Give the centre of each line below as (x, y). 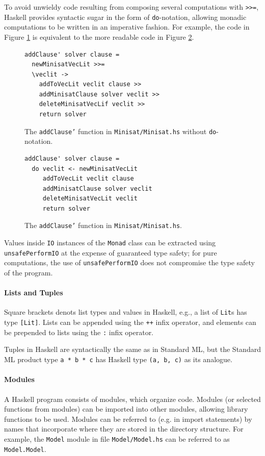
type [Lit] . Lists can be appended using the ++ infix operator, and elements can (130, 322)
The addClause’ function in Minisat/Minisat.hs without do (121, 131)
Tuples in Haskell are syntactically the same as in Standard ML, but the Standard (132, 349)
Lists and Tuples (34, 293)
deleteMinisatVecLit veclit (90, 199)
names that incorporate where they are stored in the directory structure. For (124, 429)
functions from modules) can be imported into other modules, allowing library (126, 409)
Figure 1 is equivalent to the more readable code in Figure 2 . (99, 36)
